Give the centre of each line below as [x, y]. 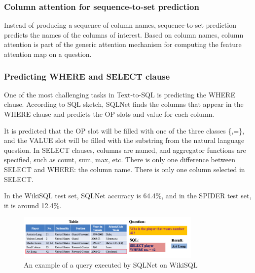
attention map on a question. [48, 54]
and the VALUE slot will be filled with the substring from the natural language [124, 140]
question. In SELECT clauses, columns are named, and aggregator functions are [125, 150]
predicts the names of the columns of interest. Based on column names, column [124, 34]
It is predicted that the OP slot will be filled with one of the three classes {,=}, [124, 130]
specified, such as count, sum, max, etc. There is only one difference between [120, 159]
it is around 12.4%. [33, 205]
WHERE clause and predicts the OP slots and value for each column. [109, 114]
